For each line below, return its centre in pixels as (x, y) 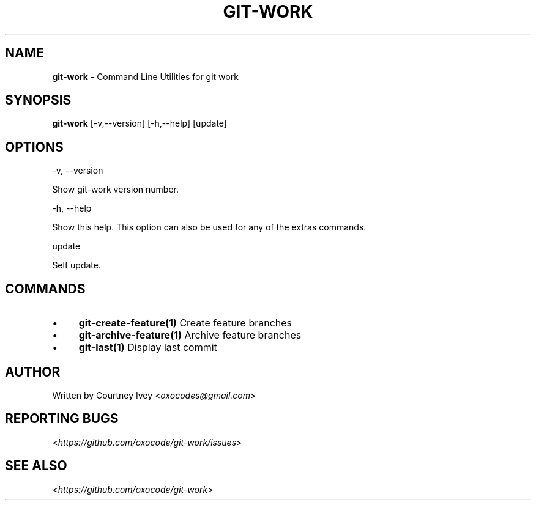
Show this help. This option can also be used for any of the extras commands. (209, 227)
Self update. (76, 265)
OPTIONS (34, 147)
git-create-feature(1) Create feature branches (185, 323)
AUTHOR (33, 372)
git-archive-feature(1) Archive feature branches (190, 335)
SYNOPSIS (38, 100)
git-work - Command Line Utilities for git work (145, 76)
